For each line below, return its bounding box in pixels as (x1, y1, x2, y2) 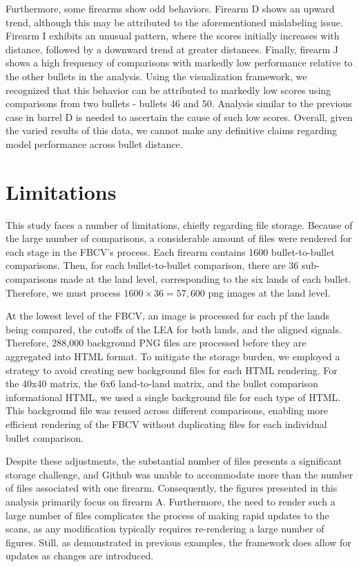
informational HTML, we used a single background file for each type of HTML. (6, 389, 341, 404)
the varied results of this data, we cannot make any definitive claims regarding (6, 123, 337, 138)
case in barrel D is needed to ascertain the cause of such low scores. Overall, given (6, 109, 353, 124)
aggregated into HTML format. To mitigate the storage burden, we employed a (6, 349, 340, 363)
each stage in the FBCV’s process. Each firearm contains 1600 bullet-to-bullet (6, 244, 335, 259)
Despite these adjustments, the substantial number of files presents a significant (6, 454, 342, 468)
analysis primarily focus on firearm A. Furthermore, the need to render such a (6, 494, 336, 508)
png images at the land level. (208, 285, 331, 299)
